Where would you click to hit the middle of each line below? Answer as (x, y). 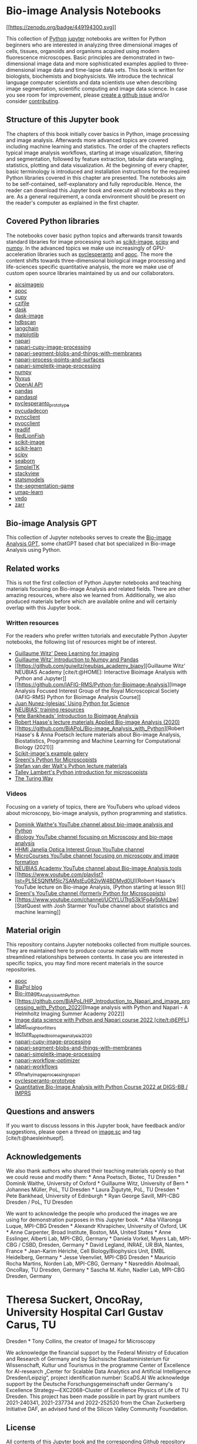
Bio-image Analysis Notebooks (84, 11)
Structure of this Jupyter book (63, 120)
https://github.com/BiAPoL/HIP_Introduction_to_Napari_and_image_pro (104, 1001)
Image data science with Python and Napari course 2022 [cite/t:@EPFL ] (102, 1020)
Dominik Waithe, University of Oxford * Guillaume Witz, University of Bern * (98, 1183)
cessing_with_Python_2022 (48, 1008)
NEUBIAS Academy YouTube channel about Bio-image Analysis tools (98, 868)
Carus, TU (31, 1325)
